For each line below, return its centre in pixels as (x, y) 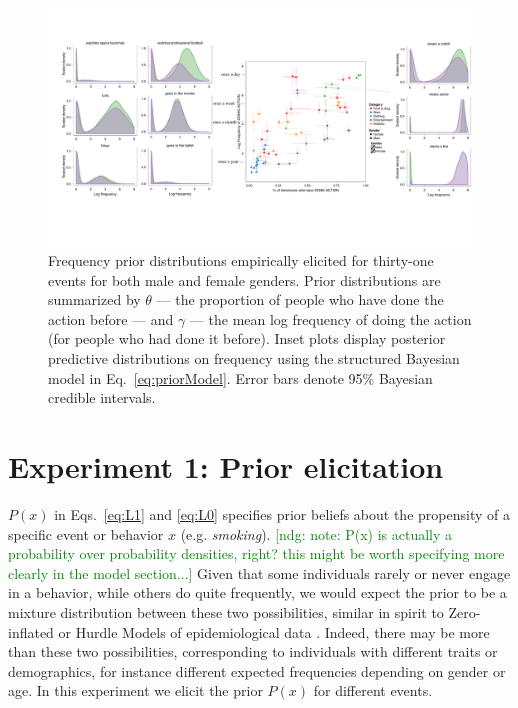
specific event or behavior (86, 533)
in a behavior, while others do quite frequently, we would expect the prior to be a (257, 592)
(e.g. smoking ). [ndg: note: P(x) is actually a (316, 533)
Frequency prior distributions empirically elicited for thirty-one (241, 260)
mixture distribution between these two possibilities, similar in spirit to (226, 611)
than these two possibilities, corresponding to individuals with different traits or (253, 651)
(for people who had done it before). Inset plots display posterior (247, 338)
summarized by (94, 299)
